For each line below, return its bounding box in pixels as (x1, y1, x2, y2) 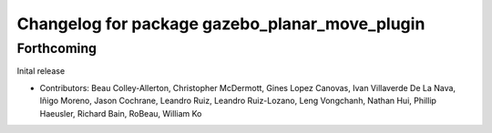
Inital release (16, 66, 66, 77)
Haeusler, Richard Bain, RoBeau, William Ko (39, 107, 202, 118)
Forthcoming (16, 40, 97, 56)
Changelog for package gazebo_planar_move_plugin (16, 14, 425, 34)
